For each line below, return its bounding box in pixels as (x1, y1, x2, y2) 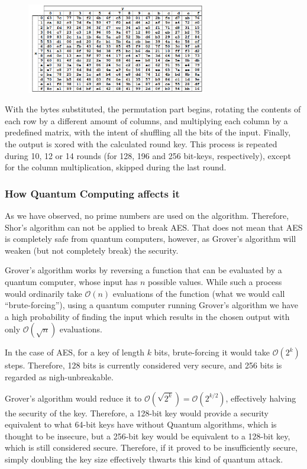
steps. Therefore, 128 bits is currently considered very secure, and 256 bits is (5, 359, 282, 371)
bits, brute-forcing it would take (154, 346, 270, 358)
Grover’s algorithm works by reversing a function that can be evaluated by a (5, 264, 282, 276)
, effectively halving (225, 392, 296, 404)
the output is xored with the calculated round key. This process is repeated (5, 138, 277, 150)
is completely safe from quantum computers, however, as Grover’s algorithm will (5, 232, 296, 245)
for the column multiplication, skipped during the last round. (5, 161, 227, 173)
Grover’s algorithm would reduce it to (5, 392, 142, 404)
